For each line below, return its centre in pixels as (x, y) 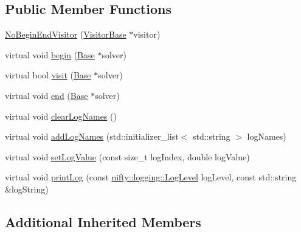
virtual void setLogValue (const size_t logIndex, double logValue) (127, 156)
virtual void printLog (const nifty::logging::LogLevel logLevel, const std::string (151, 177)
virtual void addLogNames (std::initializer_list (92, 136)
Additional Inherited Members (103, 221)
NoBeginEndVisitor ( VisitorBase (66, 34)
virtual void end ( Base (47, 95)
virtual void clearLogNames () (61, 116)
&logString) (27, 189)
